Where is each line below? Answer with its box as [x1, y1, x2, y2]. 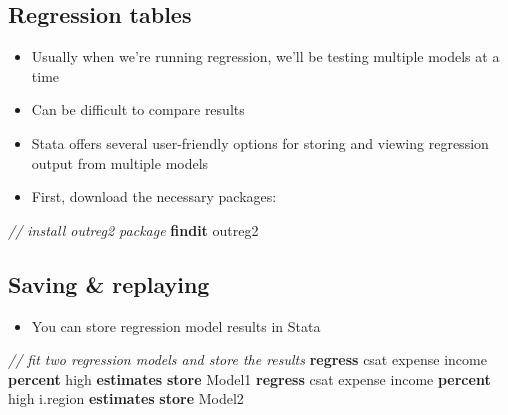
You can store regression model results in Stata [31, 315, 321, 336]
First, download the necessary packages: [31, 186, 277, 207]
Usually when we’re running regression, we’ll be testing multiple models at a [31, 46, 500, 67]
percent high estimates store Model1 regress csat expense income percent [8, 368, 491, 389]
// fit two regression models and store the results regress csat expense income [8, 349, 487, 370]
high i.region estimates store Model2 [8, 388, 244, 409]
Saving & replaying [8, 268, 210, 299]
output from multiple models [31, 152, 209, 173]
